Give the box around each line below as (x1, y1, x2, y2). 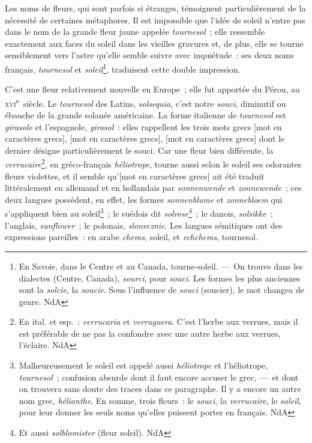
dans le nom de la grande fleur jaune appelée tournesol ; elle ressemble (5, 25, 265, 38)
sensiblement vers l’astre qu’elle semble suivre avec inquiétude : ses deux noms (5, 49, 294, 61)
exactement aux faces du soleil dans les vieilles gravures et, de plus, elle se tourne (5, 37, 304, 49)
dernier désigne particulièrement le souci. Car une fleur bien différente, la (5, 143, 274, 156)
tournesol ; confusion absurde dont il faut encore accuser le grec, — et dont (19, 370, 299, 383)
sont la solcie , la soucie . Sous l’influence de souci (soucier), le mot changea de (19, 283, 304, 296)
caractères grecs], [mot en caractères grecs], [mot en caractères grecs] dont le (5, 132, 285, 145)
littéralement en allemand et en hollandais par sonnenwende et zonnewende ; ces (5, 181, 302, 194)
